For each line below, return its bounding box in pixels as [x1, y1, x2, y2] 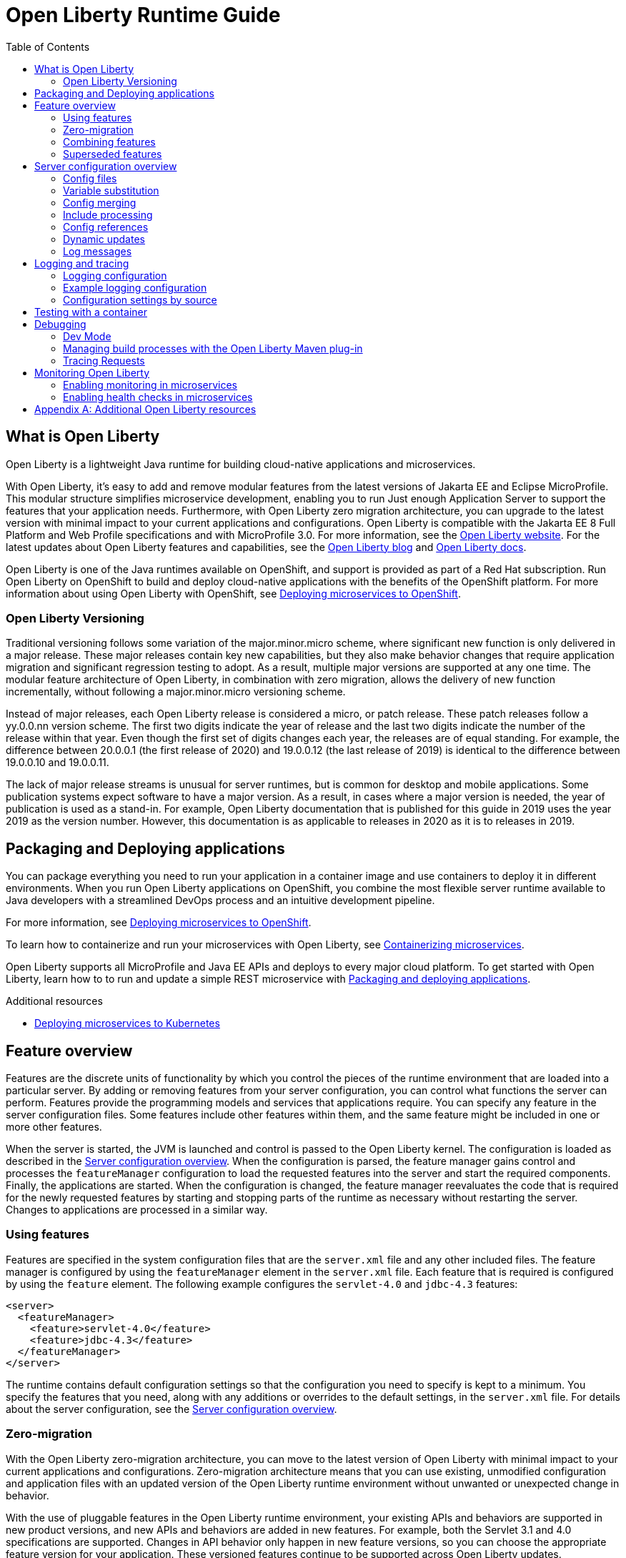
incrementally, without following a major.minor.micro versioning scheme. [6, 685, 346, 698]
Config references [63, 220, 149, 233]
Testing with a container [34, 305, 147, 318]
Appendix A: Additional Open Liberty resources [34, 402, 257, 415]
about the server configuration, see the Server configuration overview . [6, 1402, 337, 1415]
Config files [63, 172, 117, 184]
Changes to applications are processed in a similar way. [6, 1204, 268, 1216]
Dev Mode [63, 329, 111, 342]
